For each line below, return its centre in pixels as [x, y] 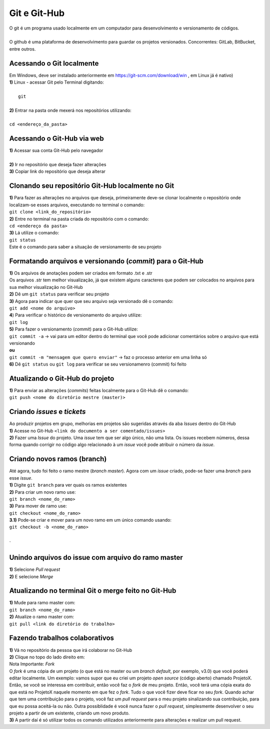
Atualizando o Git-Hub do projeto [62, 378]
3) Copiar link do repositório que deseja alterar [57, 171]
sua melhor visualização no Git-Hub [46, 287]
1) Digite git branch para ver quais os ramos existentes [68, 485]
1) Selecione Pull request [35, 570]
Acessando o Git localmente [54, 63]
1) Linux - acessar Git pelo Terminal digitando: [57, 82]
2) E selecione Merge [31, 576]
